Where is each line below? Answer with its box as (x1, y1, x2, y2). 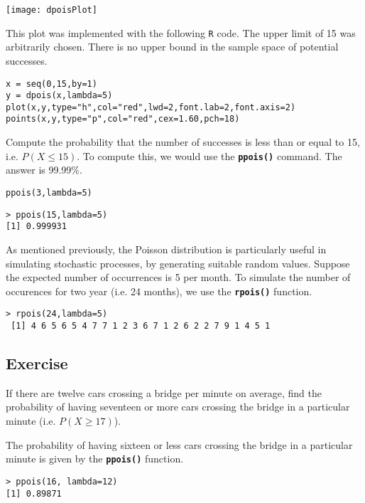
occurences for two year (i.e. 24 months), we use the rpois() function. (6, 283, 312, 298)
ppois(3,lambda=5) (6, 187, 92, 198)
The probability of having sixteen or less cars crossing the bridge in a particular (6, 437, 353, 452)
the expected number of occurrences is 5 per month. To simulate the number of (6, 270, 351, 285)
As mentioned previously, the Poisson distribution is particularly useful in (6, 241, 327, 256)
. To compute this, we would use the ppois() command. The (77, 148, 342, 163)
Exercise (6, 352, 68, 374)
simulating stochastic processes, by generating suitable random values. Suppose (6, 255, 350, 270)
